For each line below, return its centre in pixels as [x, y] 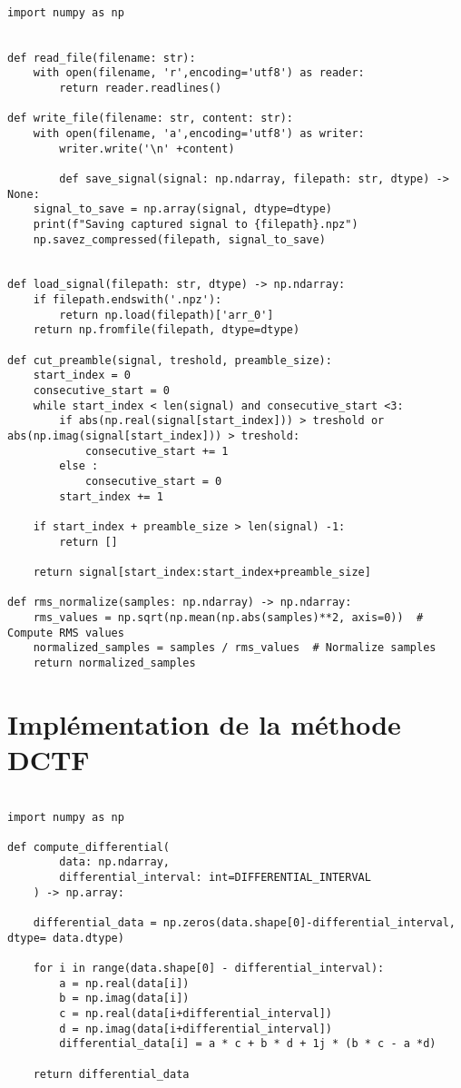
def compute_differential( [88, 847]
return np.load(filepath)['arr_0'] [167, 315]
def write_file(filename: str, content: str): [150, 119]
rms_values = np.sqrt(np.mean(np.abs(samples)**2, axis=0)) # [228, 617]
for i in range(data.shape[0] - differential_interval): [209, 969]
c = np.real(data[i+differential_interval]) [196, 1014]
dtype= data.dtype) [66, 938]
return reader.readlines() [141, 88]
